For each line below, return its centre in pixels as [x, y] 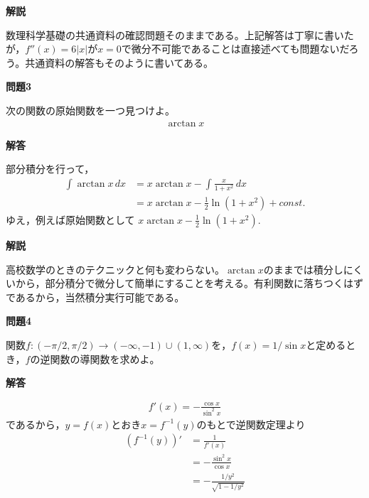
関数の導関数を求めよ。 [105, 358]
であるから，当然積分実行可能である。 [95, 297]
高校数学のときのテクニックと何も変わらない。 [115, 269]
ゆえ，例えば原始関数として [70, 219]
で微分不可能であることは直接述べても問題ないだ [235, 49]
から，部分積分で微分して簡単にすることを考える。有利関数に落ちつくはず [189, 283]
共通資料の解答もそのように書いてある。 [119, 62]
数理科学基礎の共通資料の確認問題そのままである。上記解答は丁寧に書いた [180, 34]
